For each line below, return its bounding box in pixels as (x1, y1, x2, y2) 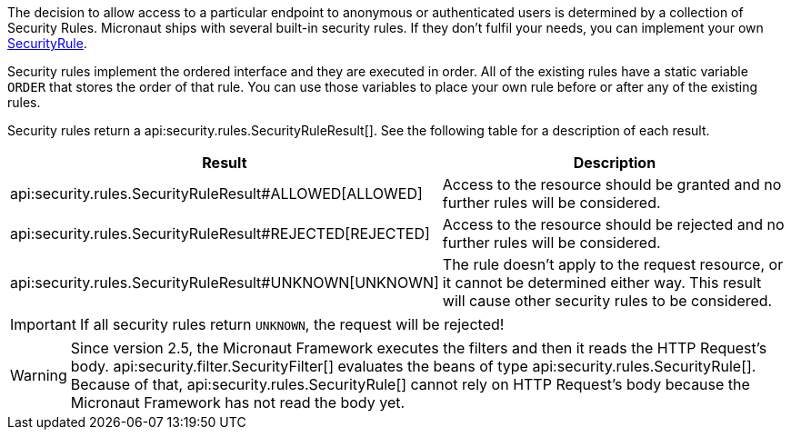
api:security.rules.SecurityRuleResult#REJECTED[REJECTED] (10, 224, 430, 243)
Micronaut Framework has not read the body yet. (70, 393, 406, 412)
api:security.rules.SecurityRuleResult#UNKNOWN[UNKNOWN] (10, 273, 439, 292)
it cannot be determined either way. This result (442, 273, 762, 292)
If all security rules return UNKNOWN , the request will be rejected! (79, 315, 505, 333)
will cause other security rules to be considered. (442, 292, 773, 310)
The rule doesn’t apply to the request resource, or (442, 255, 784, 273)
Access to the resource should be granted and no (442, 175, 782, 194)
